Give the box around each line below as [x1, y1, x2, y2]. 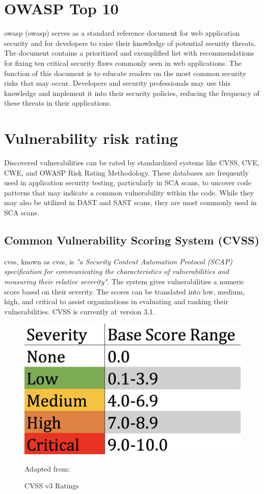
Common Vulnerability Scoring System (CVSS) [4, 232, 259, 248]
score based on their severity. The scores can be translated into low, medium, [4, 286, 245, 297]
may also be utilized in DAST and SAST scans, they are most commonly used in [4, 197, 257, 208]
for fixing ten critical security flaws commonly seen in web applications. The [4, 57, 242, 68]
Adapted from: [24, 463, 70, 474]
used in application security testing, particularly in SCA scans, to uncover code [4, 177, 252, 188]
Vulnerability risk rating [4, 128, 178, 149]
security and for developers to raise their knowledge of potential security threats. [4, 37, 256, 48]
